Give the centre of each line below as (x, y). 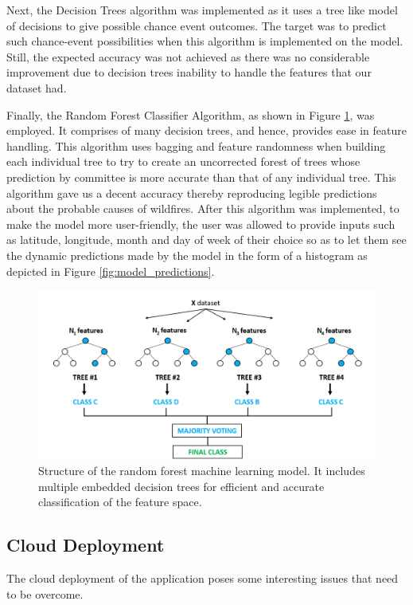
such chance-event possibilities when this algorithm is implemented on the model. (205, 41)
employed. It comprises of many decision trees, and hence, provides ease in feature (207, 130)
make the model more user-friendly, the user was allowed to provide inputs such (201, 224)
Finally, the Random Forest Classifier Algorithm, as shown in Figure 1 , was (191, 114)
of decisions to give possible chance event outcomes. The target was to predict (197, 25)
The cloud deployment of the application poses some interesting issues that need (203, 578)
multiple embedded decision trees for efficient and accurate (181, 486)
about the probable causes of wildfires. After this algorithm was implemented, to (203, 208)
